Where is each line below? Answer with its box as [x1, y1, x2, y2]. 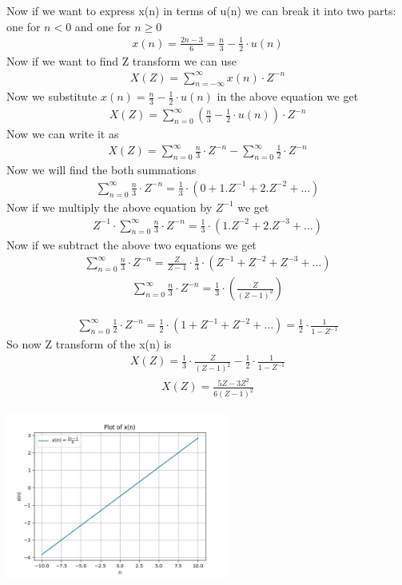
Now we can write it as [6, 125, 119, 142]
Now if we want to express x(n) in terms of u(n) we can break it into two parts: [6, 2, 396, 18]
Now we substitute [6, 88, 98, 105]
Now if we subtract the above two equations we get [6, 236, 257, 253]
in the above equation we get [217, 88, 359, 105]
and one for [74, 18, 131, 34]
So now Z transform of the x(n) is [6, 336, 172, 352]
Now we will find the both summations [6, 161, 197, 178]
